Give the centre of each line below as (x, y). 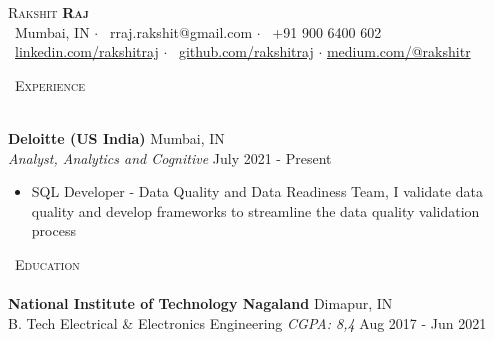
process (53, 230)
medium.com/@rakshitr (398, 51)
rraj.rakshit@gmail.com (181, 31)
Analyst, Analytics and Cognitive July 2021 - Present (170, 157)
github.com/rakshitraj (246, 51)
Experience (49, 84)
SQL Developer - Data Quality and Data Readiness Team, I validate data (257, 191)
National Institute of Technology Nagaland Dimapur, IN (200, 303)
